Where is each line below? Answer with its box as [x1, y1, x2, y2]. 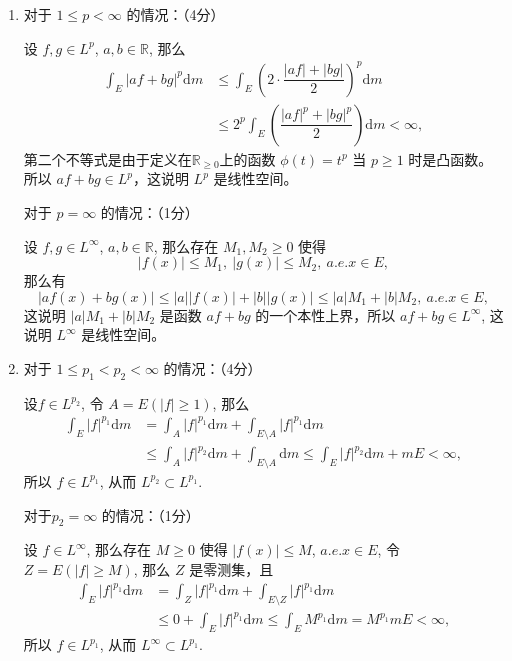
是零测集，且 [189, 558, 274, 579]
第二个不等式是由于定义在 [23, 148, 192, 169]
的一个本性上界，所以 [255, 304, 396, 325]
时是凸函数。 [408, 148, 493, 169]
